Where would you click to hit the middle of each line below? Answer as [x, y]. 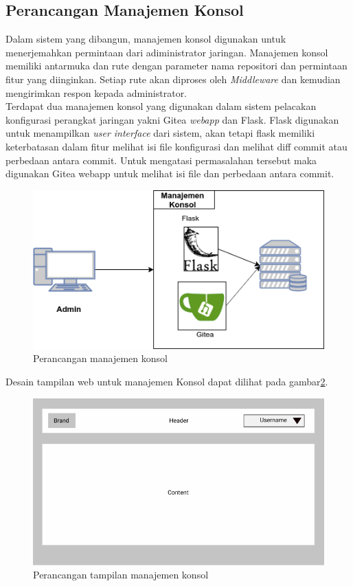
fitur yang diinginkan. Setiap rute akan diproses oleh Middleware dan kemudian [173, 79]
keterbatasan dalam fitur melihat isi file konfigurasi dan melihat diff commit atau [176, 146]
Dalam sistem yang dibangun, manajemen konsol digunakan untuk [146, 39]
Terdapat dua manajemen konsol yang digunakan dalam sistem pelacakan [161, 106]
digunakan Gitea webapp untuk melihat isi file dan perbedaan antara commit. [170, 173]
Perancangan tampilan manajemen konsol [121, 575]
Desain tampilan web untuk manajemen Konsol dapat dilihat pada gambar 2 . [167, 381]
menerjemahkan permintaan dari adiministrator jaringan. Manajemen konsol [167, 52]
